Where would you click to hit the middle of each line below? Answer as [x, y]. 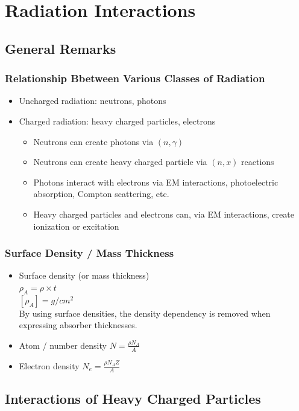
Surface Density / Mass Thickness [90, 253]
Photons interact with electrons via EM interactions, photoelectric [156, 182]
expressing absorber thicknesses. [78, 325]
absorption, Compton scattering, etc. [101, 194]
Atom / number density [63, 345]
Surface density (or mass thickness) [84, 275]
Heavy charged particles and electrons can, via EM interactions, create [164, 214]
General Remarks [61, 48]
